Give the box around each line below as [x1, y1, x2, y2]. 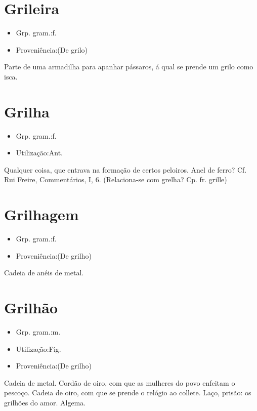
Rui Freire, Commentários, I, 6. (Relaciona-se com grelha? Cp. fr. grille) [4, 174, 227, 185]
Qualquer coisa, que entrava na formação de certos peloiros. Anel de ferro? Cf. [4, 164, 247, 175]
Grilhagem [4, 204, 79, 225]
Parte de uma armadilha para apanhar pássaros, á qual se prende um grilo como [4, 61, 253, 72]
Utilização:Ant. [16, 147, 63, 158]
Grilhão [4, 297, 58, 318]
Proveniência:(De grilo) [16, 44, 88, 55]
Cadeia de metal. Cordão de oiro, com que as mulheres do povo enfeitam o [4, 377, 235, 388]
